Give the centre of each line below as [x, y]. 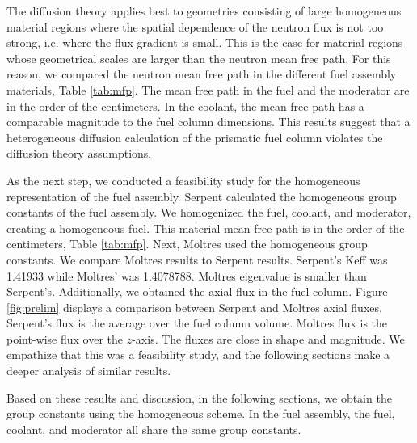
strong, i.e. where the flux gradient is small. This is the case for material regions [205, 42]
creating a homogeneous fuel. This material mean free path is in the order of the [206, 228]
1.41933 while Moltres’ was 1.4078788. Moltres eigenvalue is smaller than [187, 275]
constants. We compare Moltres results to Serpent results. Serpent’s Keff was [197, 259]
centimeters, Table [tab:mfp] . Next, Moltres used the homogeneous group [187, 244]
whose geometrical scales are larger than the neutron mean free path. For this [199, 58]
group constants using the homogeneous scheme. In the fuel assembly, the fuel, [201, 413]
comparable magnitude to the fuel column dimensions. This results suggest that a [208, 122]
